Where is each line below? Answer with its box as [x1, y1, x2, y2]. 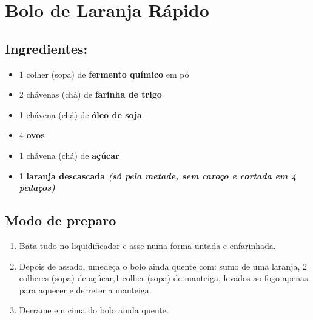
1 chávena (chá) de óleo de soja [19, 108, 142, 121]
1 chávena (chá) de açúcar [19, 148, 119, 161]
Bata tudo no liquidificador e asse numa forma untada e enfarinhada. [19, 239, 276, 252]
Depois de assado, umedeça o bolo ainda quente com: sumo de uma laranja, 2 [19, 259, 307, 272]
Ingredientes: [5, 39, 88, 58]
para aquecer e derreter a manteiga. [19, 283, 152, 296]
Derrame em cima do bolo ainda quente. [19, 304, 169, 316]
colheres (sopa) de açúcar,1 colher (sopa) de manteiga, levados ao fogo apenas [19, 272, 308, 284]
